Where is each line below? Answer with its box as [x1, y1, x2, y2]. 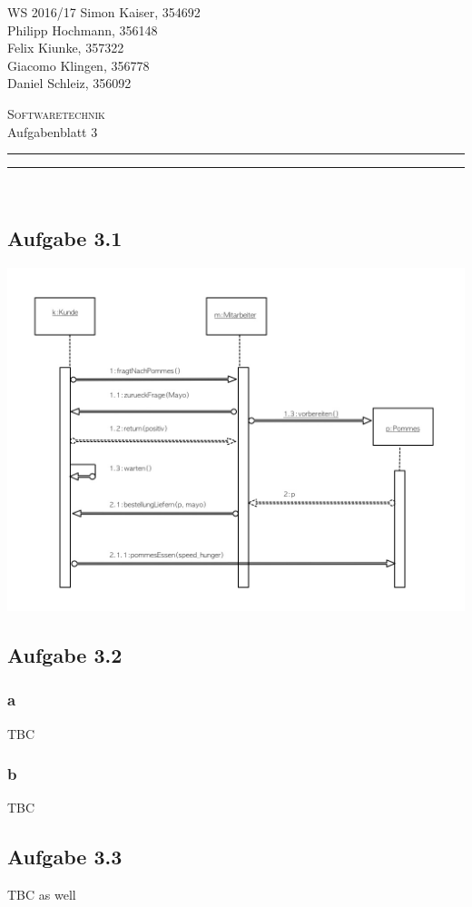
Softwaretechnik [7, 104, 105, 123]
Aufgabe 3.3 [7, 843, 123, 871]
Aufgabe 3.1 [7, 224, 123, 252]
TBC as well [7, 885, 76, 904]
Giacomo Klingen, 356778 [7, 55, 150, 74]
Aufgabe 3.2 [7, 640, 123, 668]
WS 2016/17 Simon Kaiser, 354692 [7, 3, 201, 21]
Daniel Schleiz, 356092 [7, 74, 132, 93]
